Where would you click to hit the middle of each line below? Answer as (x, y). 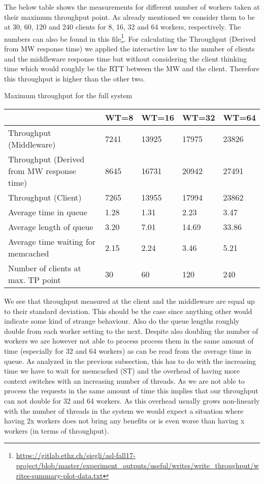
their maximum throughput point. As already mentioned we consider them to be (129, 17)
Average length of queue (51, 227)
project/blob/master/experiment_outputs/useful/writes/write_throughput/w (137, 465)
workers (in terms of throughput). (57, 430)
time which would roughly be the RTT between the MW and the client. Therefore (132, 68)
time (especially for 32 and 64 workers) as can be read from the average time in (128, 350)
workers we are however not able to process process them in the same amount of (129, 341)
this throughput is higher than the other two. (75, 78)
